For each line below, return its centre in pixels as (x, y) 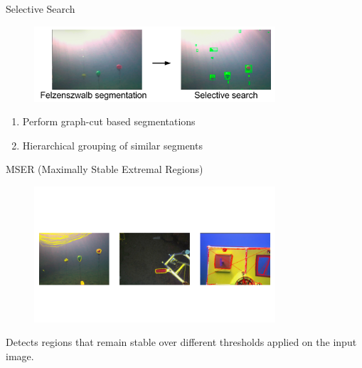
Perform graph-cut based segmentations (109, 121)
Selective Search (41, 9)
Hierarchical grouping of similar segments (112, 145)
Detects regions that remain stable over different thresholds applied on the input (181, 342)
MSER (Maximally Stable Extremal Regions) (105, 169)
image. (20, 356)
